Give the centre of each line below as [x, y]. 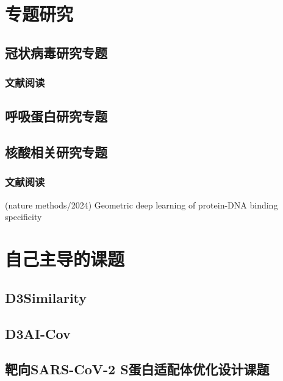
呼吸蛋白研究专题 [56, 116]
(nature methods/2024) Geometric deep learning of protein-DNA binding [141, 205]
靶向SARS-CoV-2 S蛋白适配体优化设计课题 [137, 369]
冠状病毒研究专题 [56, 52]
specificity [23, 217]
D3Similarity [46, 297]
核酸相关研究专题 [56, 152]
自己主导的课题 [65, 259]
